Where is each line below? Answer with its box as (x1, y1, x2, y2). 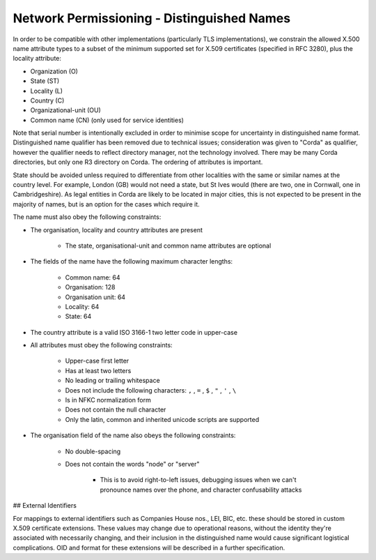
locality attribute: (13, 54, 62, 63)
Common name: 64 (65, 273, 121, 282)
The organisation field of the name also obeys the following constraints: (30, 431, 236, 439)
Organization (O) (30, 67, 78, 75)
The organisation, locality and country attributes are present (30, 225, 203, 234)
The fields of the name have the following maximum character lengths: (30, 257, 233, 266)
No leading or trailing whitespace (65, 377, 160, 385)
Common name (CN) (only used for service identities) (30, 116, 185, 124)
